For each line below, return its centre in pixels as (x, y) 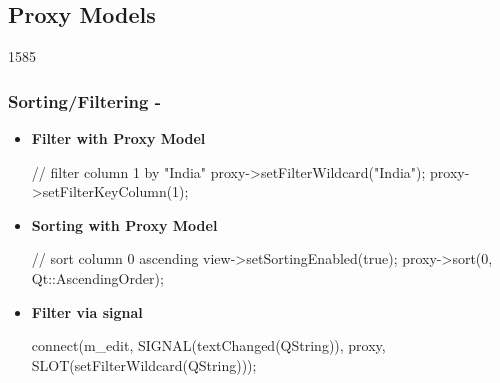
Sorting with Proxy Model (124, 224)
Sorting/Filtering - (84, 100)
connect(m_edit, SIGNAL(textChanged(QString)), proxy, (208, 345)
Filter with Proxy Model (118, 138)
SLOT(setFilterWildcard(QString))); (144, 364)
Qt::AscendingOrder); (97, 277)
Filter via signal (87, 311)
